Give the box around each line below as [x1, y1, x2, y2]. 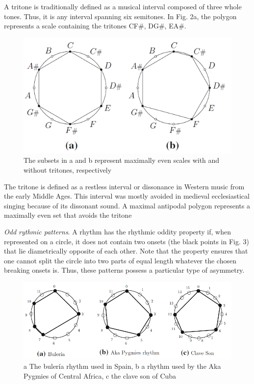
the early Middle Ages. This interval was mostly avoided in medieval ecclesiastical [4, 191, 250, 201]
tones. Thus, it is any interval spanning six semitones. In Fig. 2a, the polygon [4, 11, 237, 21]
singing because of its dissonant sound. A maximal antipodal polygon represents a [4, 200, 250, 210]
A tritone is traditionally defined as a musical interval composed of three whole [4, 1, 242, 11]
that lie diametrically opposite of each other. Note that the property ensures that [4, 246, 248, 256]
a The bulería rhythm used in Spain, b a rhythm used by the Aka [24, 361, 221, 371]
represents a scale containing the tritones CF [4, 21, 138, 31]
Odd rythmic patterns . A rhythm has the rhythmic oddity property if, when [4, 226, 231, 236]
